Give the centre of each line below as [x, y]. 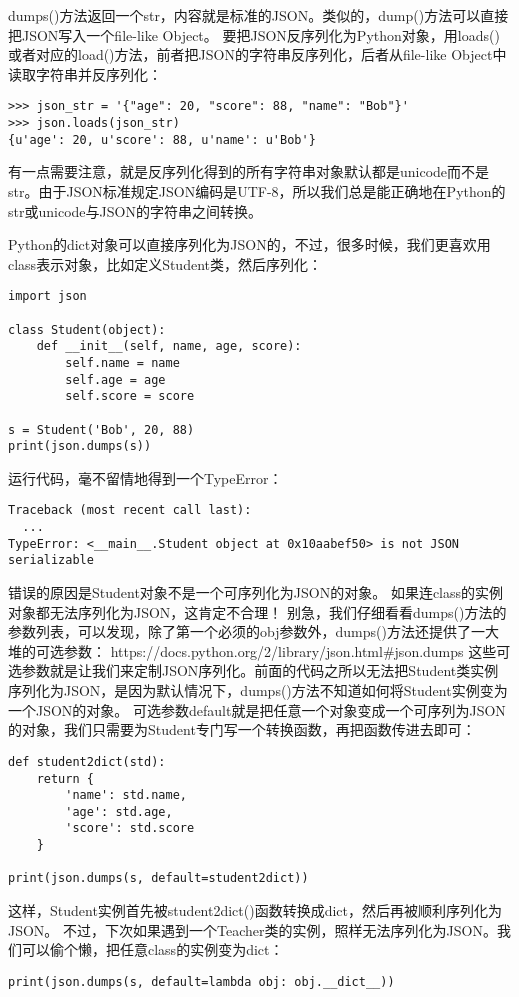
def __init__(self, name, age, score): [169, 346]
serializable [51, 560]
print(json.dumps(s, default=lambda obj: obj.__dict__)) [201, 981]
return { [65, 778]
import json [47, 296]
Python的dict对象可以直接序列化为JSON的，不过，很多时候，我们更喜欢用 [249, 244]
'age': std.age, [119, 811]
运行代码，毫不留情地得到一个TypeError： [145, 477]
